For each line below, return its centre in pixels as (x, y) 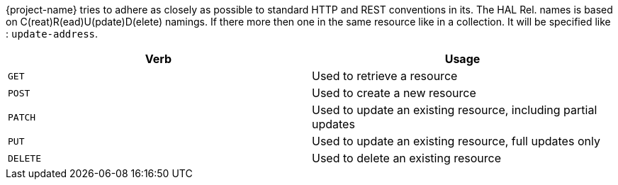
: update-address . (52, 34)
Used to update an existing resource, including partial (455, 110)
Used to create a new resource (394, 93)
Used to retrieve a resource (385, 76)
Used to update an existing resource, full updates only (456, 141)
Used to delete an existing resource (407, 158)
